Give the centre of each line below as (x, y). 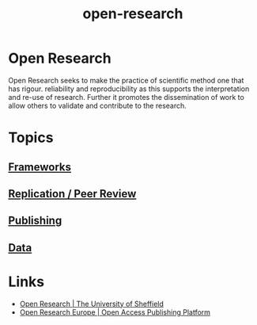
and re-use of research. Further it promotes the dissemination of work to (127, 97)
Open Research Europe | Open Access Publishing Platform (115, 312)
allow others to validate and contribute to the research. (98, 105)
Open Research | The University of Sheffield (92, 304)
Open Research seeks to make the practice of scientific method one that (126, 80)
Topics (31, 138)
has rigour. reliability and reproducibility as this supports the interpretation (129, 89)
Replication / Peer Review (72, 194)
